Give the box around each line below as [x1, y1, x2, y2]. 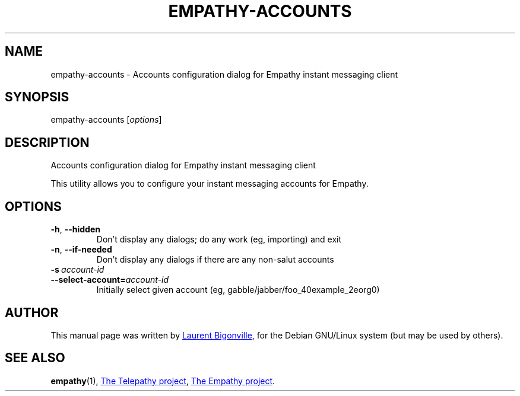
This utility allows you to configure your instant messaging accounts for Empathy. [50, 178, 369, 189]
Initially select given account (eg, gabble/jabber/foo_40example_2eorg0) [96, 285, 380, 295]
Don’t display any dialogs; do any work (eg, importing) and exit [96, 234, 342, 245]
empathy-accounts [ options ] [50, 114, 162, 125]
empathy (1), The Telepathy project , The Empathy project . [50, 375, 275, 386]
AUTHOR [5, 305, 59, 320]
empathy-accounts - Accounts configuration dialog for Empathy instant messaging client [50, 69, 398, 79]
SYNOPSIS [5, 90, 69, 105]
